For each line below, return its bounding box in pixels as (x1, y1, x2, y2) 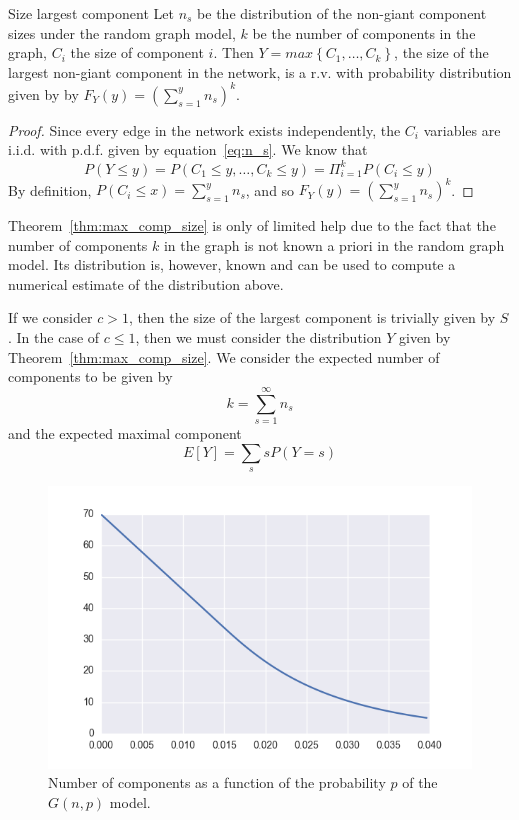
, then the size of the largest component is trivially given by (128, 307, 496, 328)
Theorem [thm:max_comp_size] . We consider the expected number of (8, 346, 440, 367)
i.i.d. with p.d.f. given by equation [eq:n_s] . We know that (8, 139, 368, 160)
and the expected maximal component (8, 422, 242, 443)
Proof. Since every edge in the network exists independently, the (8, 119, 401, 140)
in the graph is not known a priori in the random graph (163, 234, 505, 255)
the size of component (70, 42, 204, 63)
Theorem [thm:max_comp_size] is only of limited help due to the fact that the (8, 215, 496, 236)
